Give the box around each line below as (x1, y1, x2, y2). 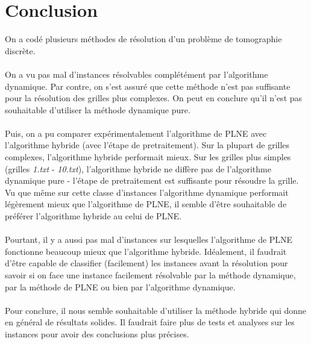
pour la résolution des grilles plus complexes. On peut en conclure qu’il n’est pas (5, 92, 303, 104)
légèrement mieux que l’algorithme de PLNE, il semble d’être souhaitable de (5, 198, 287, 210)
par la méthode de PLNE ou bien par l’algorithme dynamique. (5, 280, 236, 293)
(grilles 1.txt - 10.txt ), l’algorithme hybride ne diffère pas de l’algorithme (5, 162, 271, 175)
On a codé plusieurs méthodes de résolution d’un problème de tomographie (5, 33, 282, 45)
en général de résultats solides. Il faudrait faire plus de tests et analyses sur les (5, 316, 295, 328)
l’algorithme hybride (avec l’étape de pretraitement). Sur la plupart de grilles (5, 139, 290, 151)
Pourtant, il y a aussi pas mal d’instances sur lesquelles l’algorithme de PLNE (5, 233, 293, 246)
